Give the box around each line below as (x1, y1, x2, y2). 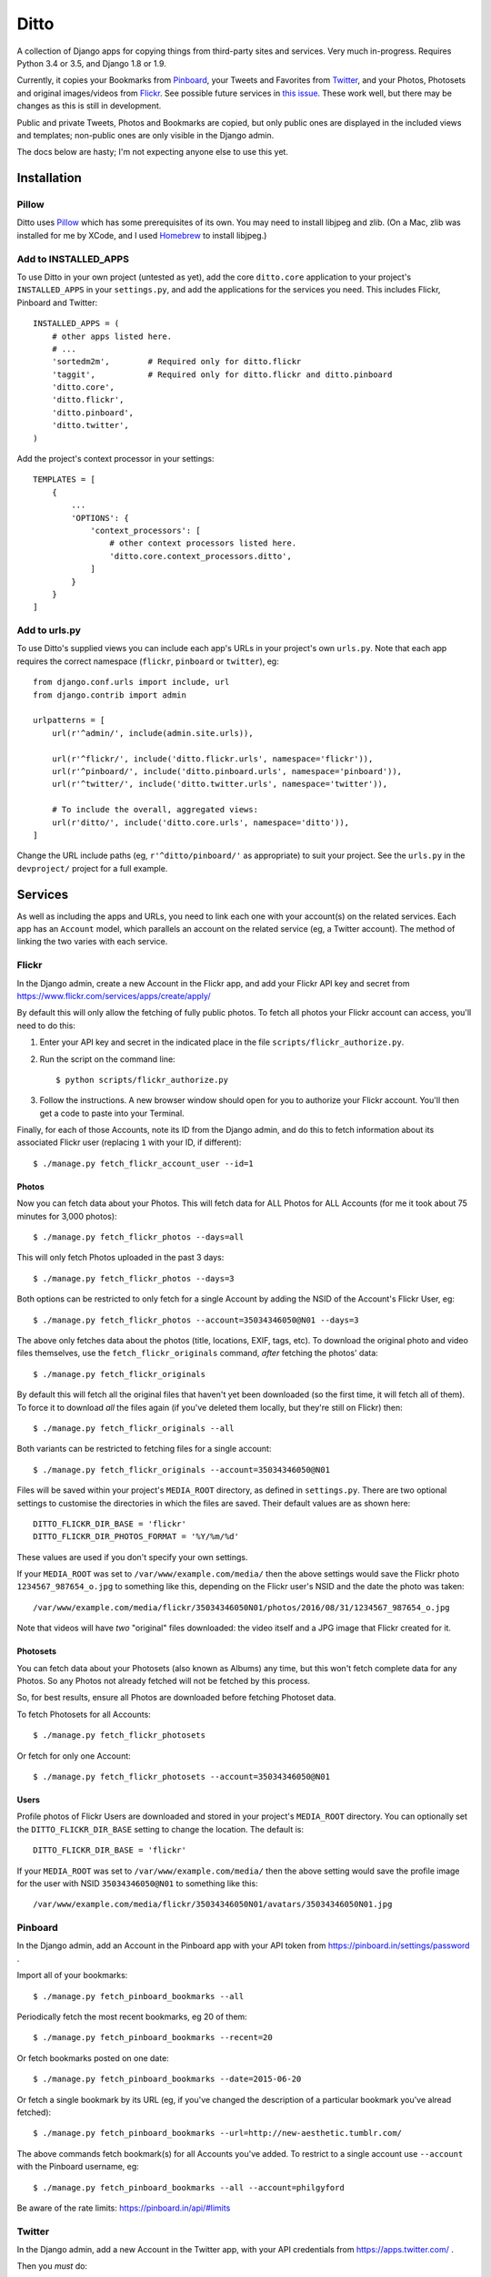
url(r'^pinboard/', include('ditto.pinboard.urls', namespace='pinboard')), (51, 766, 403, 776)
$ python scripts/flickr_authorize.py (55, 1075, 229, 1085)
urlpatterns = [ (33, 715, 105, 726)
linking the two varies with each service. (16, 936, 168, 947)
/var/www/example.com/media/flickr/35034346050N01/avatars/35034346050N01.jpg (33, 1899, 393, 1910)
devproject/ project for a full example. (16, 863, 168, 873)
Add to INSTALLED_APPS (16, 252, 129, 265)
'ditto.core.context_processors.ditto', (109, 551, 293, 561)
